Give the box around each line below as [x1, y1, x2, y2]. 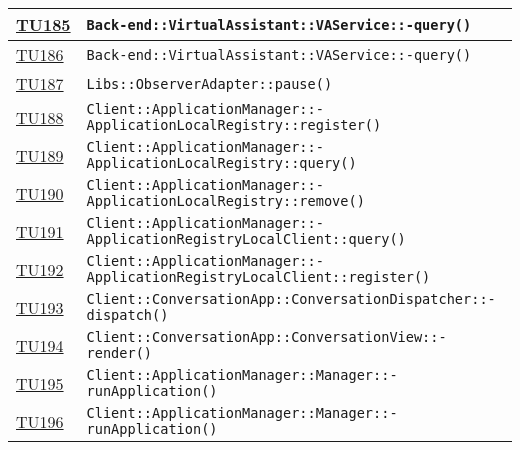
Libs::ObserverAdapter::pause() [86, 75, 333, 92]
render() [86, 345, 153, 361]
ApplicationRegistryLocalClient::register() [86, 269, 431, 285]
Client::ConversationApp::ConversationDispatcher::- [86, 291, 496, 307]
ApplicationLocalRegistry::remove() [86, 193, 365, 209]
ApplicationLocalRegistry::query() [86, 155, 357, 171]
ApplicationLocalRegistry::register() [86, 117, 382, 133]
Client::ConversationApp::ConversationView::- [86, 329, 447, 345]
